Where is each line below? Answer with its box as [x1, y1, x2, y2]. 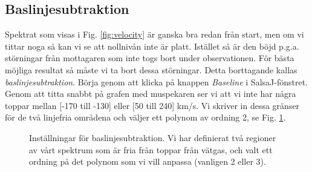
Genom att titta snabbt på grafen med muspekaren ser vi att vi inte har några [5, 87, 296, 100]
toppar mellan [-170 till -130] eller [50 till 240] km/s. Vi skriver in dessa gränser [5, 99, 300, 111]
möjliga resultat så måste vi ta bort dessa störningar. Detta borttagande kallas [5, 63, 297, 76]
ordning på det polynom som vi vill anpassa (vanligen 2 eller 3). [29, 155, 266, 168]
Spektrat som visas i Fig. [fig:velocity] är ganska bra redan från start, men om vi [5, 28, 304, 41]
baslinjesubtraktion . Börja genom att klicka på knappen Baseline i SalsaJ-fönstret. [5, 75, 308, 88]
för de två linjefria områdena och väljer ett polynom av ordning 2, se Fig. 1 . [5, 111, 286, 124]
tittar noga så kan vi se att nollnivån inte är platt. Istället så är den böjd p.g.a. [5, 39, 299, 52]
